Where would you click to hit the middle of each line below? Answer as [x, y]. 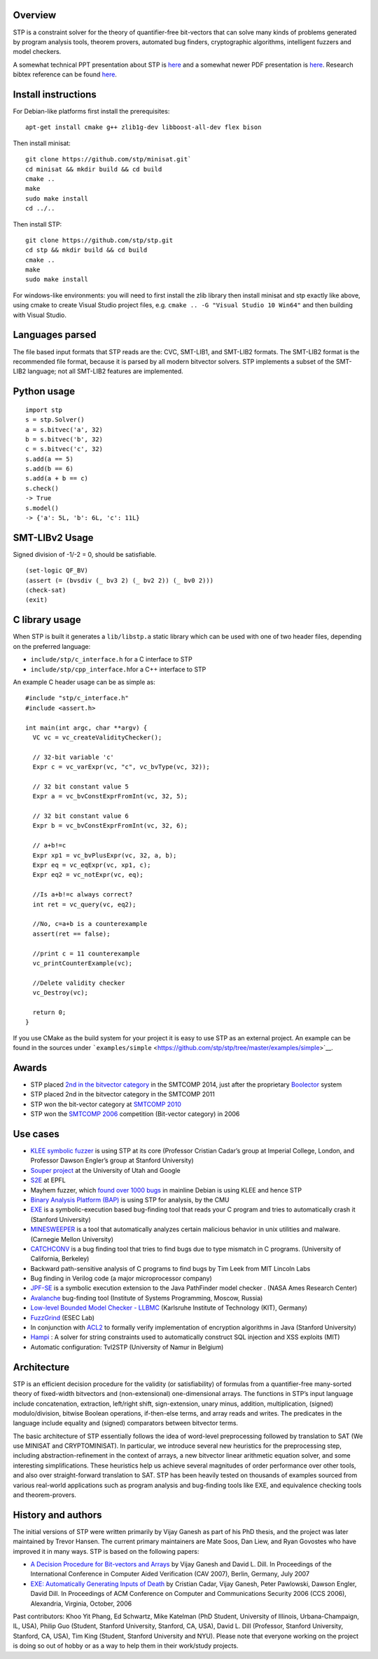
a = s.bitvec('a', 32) [64, 429]
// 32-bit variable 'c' [73, 757]
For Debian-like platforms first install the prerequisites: [91, 111]
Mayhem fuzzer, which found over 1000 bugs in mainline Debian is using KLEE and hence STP [166, 1190]
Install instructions [55, 94]
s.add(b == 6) [49, 469]
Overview [35, 15]
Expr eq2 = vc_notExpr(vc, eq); [88, 875]
